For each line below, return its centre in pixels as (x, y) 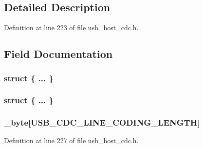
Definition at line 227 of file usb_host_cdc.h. (71, 140)
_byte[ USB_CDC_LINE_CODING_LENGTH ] (102, 122)
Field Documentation (58, 54)
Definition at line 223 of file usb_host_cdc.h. (71, 28)
